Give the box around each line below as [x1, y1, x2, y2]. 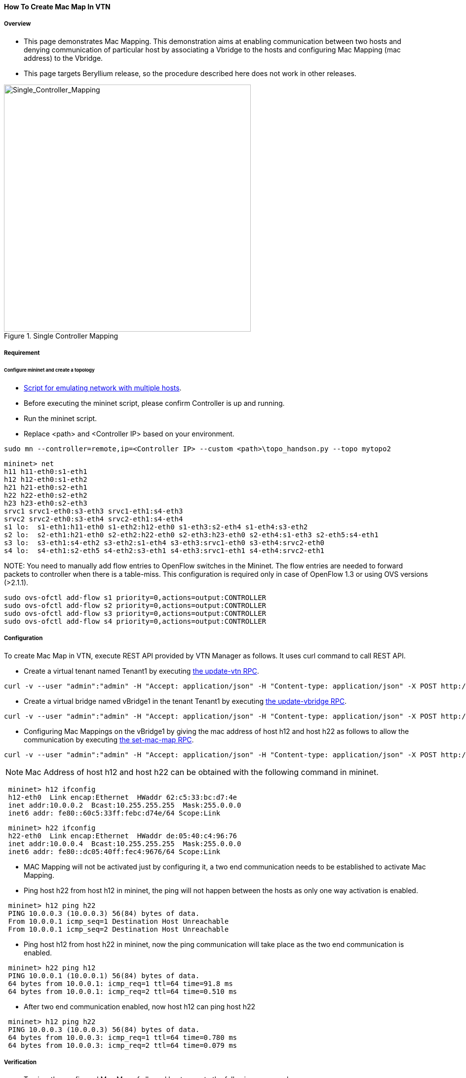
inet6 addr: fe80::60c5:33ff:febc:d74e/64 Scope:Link [8, 809, 221, 817]
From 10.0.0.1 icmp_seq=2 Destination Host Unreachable [8, 925, 229, 933]
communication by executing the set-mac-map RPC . [24, 735, 194, 744]
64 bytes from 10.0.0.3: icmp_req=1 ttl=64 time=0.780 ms [8, 1033, 237, 1041]
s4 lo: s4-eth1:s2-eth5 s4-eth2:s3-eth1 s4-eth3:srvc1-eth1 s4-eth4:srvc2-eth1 [4, 546, 325, 555]
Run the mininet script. [24, 414, 97, 423]
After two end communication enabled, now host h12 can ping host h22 [24, 1002, 256, 1011]
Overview [4, 20, 31, 28]
